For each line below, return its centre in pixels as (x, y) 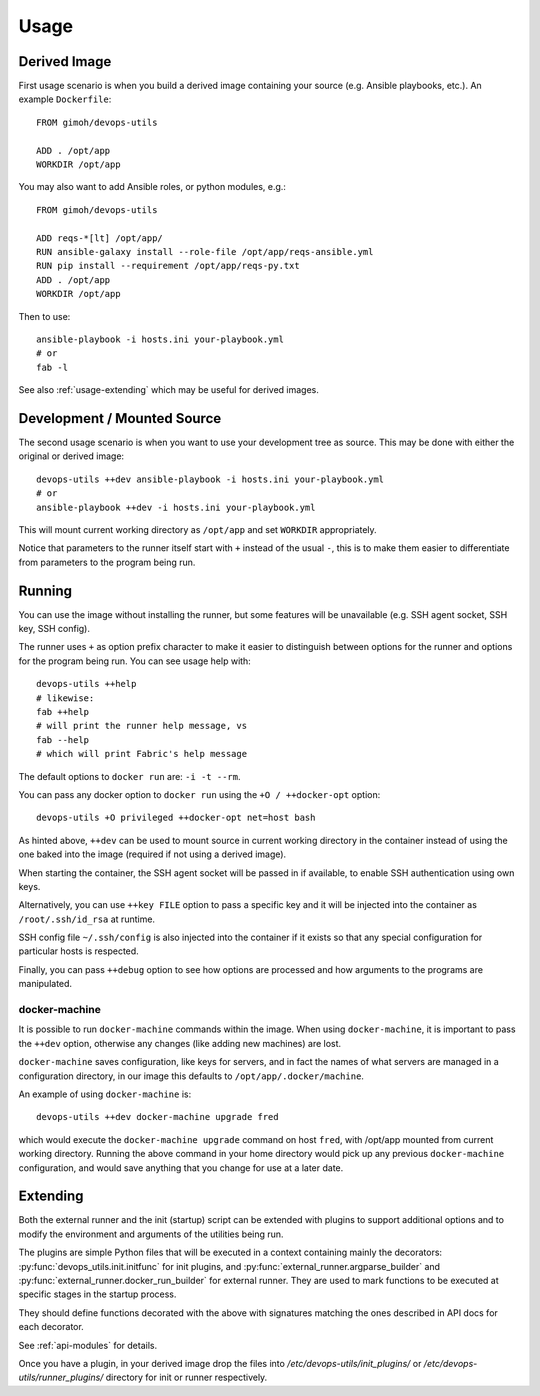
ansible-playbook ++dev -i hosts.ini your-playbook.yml (176, 507)
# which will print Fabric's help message (142, 754)
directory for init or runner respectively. (186, 1377)
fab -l (52, 367)
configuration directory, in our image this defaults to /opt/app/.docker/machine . (191, 1076)
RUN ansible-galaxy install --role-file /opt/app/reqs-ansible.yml (205, 251)
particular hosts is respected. (78, 951)
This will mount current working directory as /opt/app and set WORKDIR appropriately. (197, 529)
